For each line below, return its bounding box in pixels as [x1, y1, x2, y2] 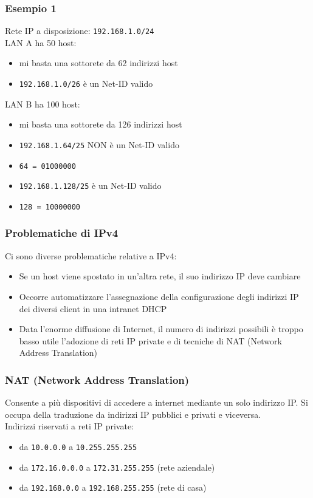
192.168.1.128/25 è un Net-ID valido [19, 179, 162, 192]
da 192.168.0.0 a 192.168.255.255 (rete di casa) [19, 481, 207, 494]
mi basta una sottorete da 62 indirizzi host [19, 56, 178, 69]
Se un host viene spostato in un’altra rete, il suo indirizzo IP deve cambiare [19, 270, 301, 282]
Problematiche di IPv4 [5, 225, 119, 240]
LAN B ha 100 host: [5, 97, 80, 110]
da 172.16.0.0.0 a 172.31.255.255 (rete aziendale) [19, 460, 215, 473]
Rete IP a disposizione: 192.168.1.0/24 [5, 24, 154, 37]
